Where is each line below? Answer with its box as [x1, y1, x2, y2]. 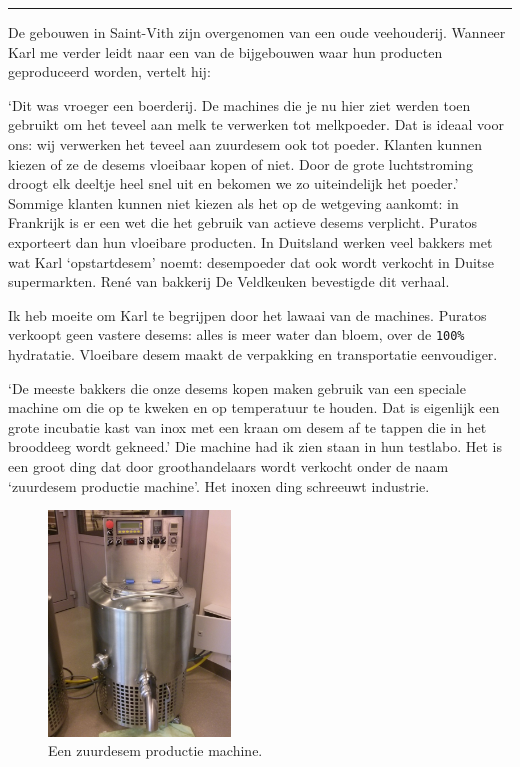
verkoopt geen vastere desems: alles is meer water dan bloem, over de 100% [8, 324, 465, 345]
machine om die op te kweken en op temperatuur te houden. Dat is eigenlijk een [8, 397, 500, 418]
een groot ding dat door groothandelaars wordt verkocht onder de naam [8, 455, 449, 476]
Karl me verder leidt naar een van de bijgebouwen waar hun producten [8, 41, 443, 62]
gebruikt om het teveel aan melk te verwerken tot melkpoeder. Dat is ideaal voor [8, 114, 504, 135]
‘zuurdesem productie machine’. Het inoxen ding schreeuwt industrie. [8, 475, 430, 496]
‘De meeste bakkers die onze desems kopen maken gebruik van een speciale [8, 377, 466, 398]
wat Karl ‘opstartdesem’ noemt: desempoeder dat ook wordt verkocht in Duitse [8, 251, 495, 272]
